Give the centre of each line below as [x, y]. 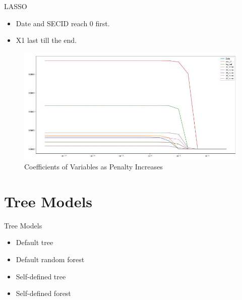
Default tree [35, 242]
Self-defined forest [43, 293]
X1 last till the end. [46, 40]
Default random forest [50, 259]
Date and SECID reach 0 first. [63, 23]
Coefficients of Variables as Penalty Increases [94, 167]
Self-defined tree [41, 276]
